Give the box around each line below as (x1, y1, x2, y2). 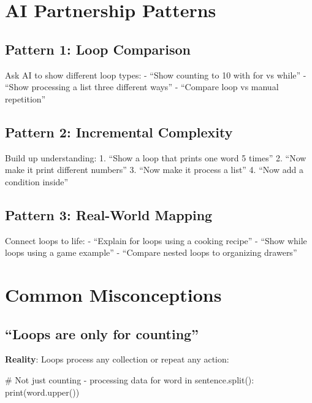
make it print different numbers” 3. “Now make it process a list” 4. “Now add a (5, 163, 303, 176)
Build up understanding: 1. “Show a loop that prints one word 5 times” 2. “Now (5, 151, 306, 164)
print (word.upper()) (5, 385, 80, 398)
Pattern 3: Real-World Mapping (5, 205, 213, 224)
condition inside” (5, 175, 69, 188)
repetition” (5, 92, 46, 105)
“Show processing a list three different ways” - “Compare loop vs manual (5, 80, 279, 93)
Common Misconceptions (5, 282, 222, 307)
